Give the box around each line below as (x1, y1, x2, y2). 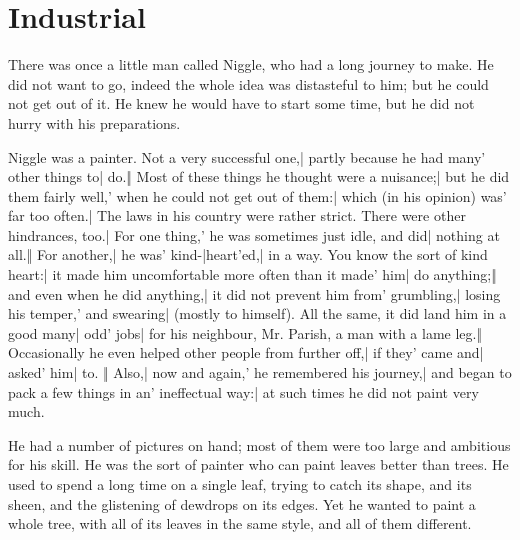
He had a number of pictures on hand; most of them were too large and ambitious (8, 434, 511, 455)
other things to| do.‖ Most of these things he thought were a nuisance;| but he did (8, 166, 510, 187)
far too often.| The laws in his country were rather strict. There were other (8, 205, 466, 226)
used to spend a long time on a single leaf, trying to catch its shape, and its (8, 474, 472, 494)
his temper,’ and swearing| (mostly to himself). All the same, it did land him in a (8, 303, 507, 324)
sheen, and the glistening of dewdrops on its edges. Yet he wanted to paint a (8, 493, 476, 514)
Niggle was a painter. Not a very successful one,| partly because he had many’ (8, 146, 486, 167)
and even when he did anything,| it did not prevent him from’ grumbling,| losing (8, 283, 501, 304)
